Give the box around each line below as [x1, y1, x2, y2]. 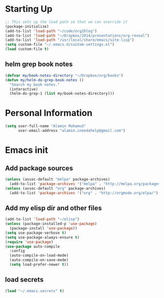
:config [9, 248, 25, 254]
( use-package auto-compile [5, 244, 60, 249]
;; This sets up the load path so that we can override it [5, 19, 128, 24]
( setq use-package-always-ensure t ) [5, 235, 80, 240]
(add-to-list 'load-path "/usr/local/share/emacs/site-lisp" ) [5, 37, 134, 42]
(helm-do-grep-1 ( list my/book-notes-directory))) [9, 91, 115, 96]
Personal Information [5, 108, 93, 119]
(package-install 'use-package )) [9, 226, 78, 231]
